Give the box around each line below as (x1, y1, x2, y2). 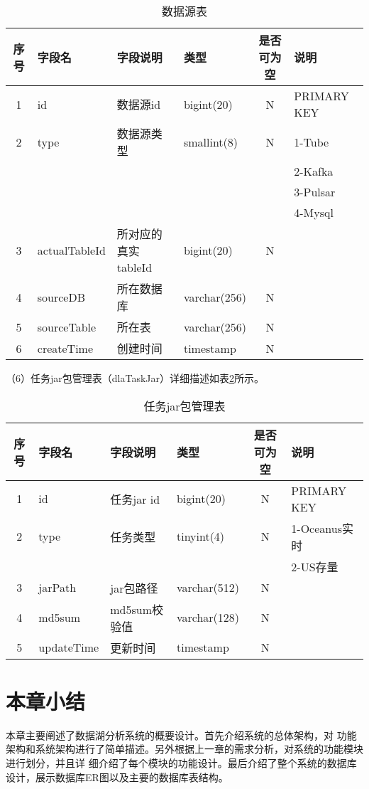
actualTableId (37, 242, 106, 258)
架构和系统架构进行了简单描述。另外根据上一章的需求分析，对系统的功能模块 (6, 741, 363, 756)
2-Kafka (294, 163, 334, 179)
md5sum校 (110, 600, 163, 618)
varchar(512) (176, 579, 240, 596)
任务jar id (110, 490, 160, 507)
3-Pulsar (294, 184, 336, 200)
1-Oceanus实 (291, 519, 353, 536)
